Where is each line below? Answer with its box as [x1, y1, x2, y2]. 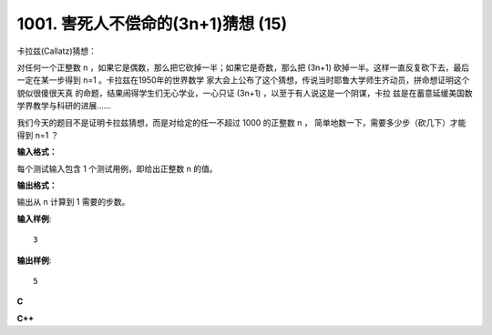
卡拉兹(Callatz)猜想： [16, 46, 97, 56]
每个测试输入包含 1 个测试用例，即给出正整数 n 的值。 [16, 163, 218, 174]
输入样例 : [16, 213, 52, 224]
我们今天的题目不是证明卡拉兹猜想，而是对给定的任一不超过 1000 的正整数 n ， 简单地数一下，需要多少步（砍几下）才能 [16, 117, 466, 127]
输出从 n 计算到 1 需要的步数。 [16, 197, 130, 208]
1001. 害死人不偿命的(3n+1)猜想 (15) [16, 14, 287, 34]
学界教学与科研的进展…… [16, 100, 111, 111]
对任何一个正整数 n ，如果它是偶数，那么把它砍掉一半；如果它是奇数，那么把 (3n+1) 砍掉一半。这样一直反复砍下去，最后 [16, 62, 470, 73]
